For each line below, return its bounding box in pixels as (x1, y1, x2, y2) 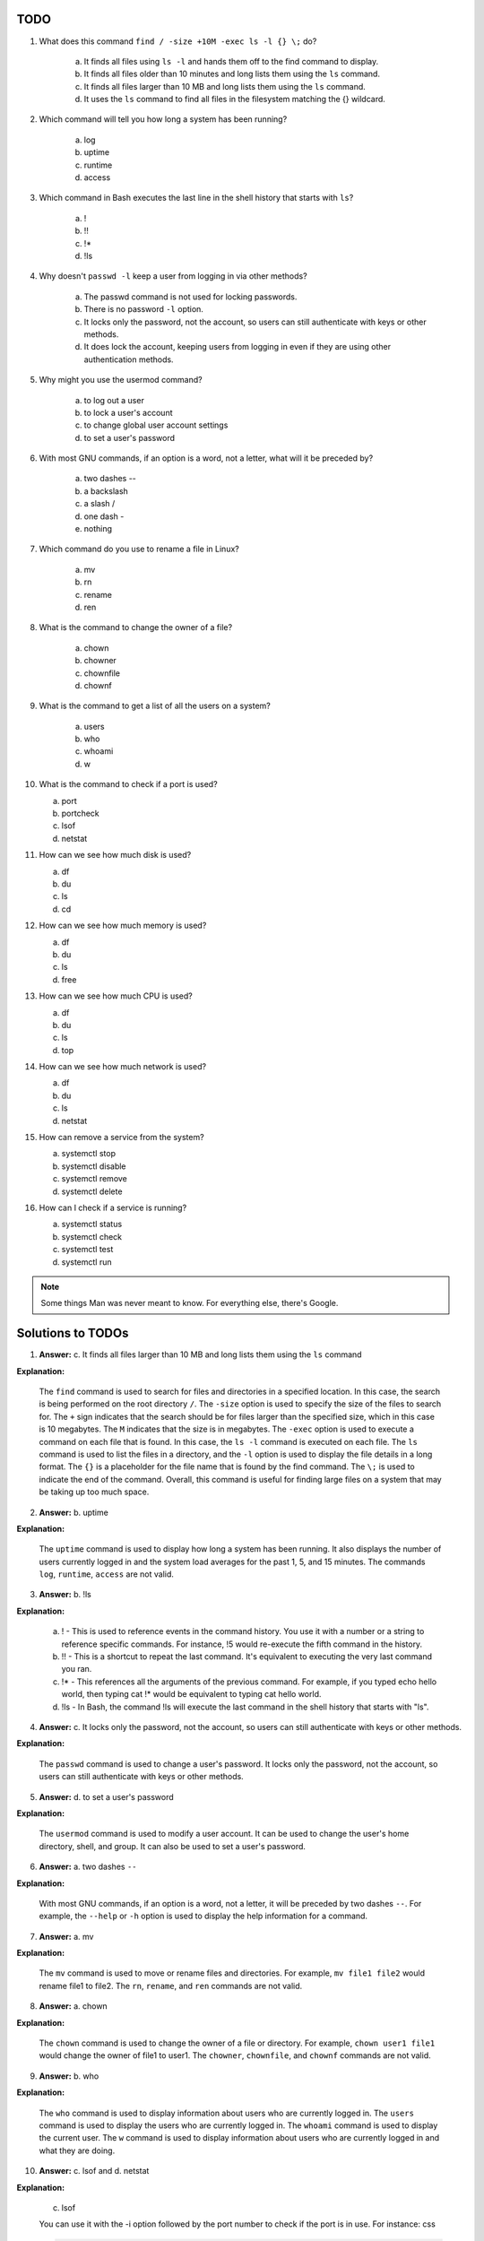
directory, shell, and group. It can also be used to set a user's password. (39, 1840, 307, 1851)
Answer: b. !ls (39, 1589, 91, 1600)
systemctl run (61, 1256, 112, 1268)
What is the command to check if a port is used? (39, 779, 219, 790)
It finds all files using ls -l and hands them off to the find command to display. (83, 56, 379, 66)
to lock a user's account (83, 407, 173, 418)
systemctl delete (61, 1186, 123, 1197)
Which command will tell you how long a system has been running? (39, 114, 288, 125)
